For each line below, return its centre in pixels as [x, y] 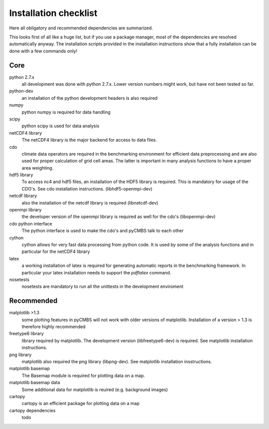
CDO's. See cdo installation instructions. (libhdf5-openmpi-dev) [87, 189]
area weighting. [38, 168]
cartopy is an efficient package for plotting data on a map [80, 404]
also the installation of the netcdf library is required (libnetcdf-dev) [90, 203]
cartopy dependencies [32, 410]
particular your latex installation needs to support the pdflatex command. [96, 272]
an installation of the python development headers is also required [90, 98]
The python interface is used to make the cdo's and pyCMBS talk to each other [103, 231]
